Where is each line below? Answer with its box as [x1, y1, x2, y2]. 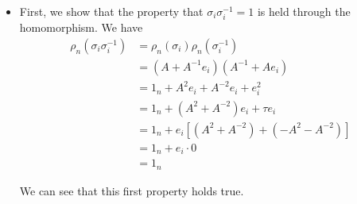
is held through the [257, 3, 351, 19]
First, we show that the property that [19, 3, 204, 19]
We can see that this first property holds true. [19, 182, 244, 198]
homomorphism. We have [19, 19, 143, 36]
